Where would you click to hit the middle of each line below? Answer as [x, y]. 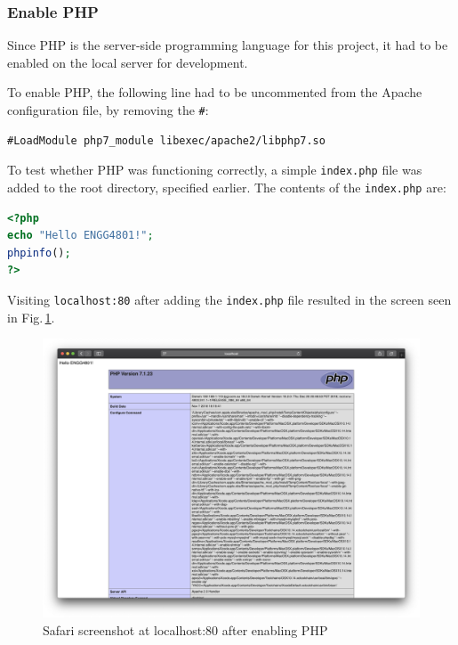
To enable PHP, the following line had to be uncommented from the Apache [215, 92]
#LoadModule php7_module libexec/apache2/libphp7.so [166, 140]
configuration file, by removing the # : [108, 110]
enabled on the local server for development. [128, 62]
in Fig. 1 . [31, 317]
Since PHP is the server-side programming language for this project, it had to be [228, 45]
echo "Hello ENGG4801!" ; [80, 236]
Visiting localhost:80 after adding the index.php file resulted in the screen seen [229, 299]
